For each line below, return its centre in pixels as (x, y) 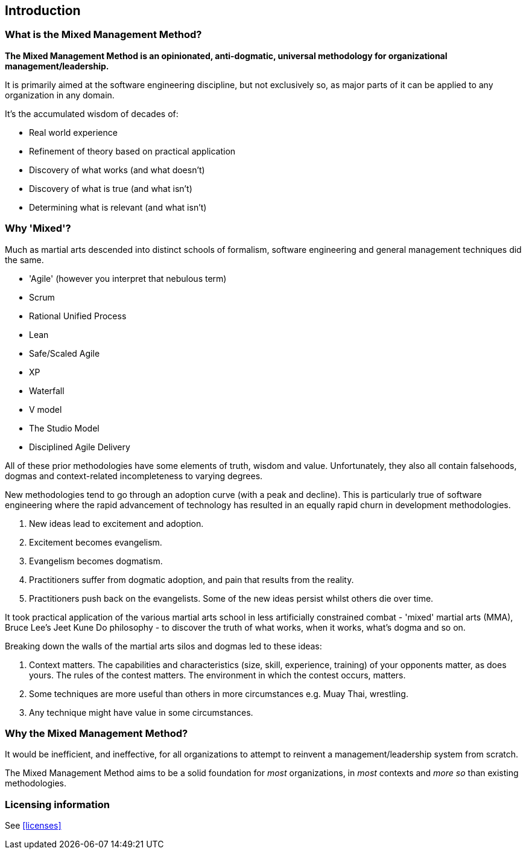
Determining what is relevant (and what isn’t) (118, 207)
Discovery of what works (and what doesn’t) (117, 170)
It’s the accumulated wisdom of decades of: (92, 113)
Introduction (43, 11)
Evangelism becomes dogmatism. (96, 561)
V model (46, 409)
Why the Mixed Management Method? (97, 733)
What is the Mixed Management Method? (103, 35)
